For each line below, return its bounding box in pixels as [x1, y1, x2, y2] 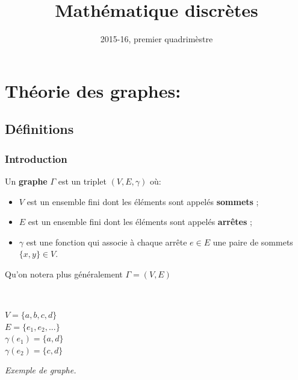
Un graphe [5, 174, 48, 187]
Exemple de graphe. [5, 364, 76, 376]
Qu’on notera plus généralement [5, 267, 123, 280]
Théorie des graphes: [5, 78, 181, 103]
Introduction [5, 151, 67, 166]
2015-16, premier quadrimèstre [100, 33, 213, 45]
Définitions [5, 119, 74, 138]
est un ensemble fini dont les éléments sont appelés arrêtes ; [28, 215, 252, 228]
